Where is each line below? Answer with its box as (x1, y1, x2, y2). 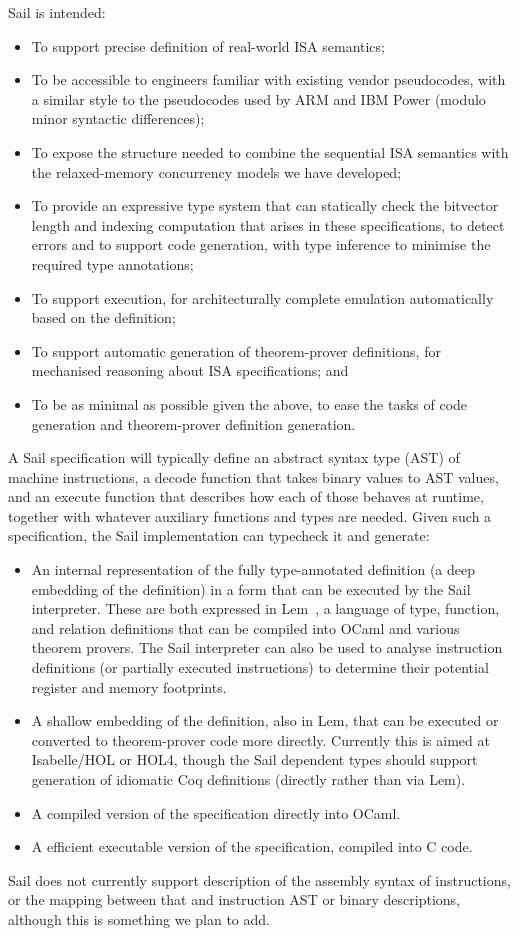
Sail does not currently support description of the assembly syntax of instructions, (8, 869, 511, 890)
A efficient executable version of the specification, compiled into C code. (31, 836, 473, 857)
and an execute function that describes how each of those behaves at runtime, (8, 486, 484, 507)
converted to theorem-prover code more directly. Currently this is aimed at (31, 729, 490, 750)
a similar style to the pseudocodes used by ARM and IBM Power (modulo (31, 88, 486, 109)
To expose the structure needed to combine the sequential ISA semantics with (31, 141, 509, 162)
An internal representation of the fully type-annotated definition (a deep (31, 559, 475, 580)
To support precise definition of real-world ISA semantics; (31, 35, 385, 56)
